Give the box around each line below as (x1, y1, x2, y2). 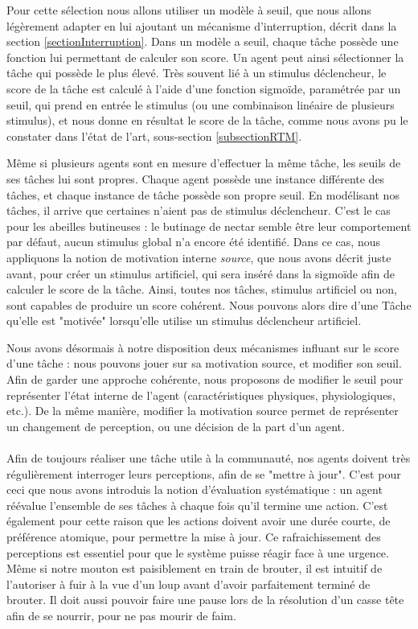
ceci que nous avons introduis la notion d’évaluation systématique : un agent (6, 481, 383, 498)
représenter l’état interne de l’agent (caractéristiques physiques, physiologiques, (6, 386, 395, 403)
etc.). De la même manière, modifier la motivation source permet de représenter (6, 402, 399, 419)
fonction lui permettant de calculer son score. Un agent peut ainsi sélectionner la (6, 48, 404, 65)
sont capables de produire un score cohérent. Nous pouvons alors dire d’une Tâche (6, 296, 412, 313)
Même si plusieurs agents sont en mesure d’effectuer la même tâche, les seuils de (6, 154, 401, 171)
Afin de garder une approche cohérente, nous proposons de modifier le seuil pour (6, 371, 404, 388)
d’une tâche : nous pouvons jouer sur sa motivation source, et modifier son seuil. (6, 355, 402, 372)
